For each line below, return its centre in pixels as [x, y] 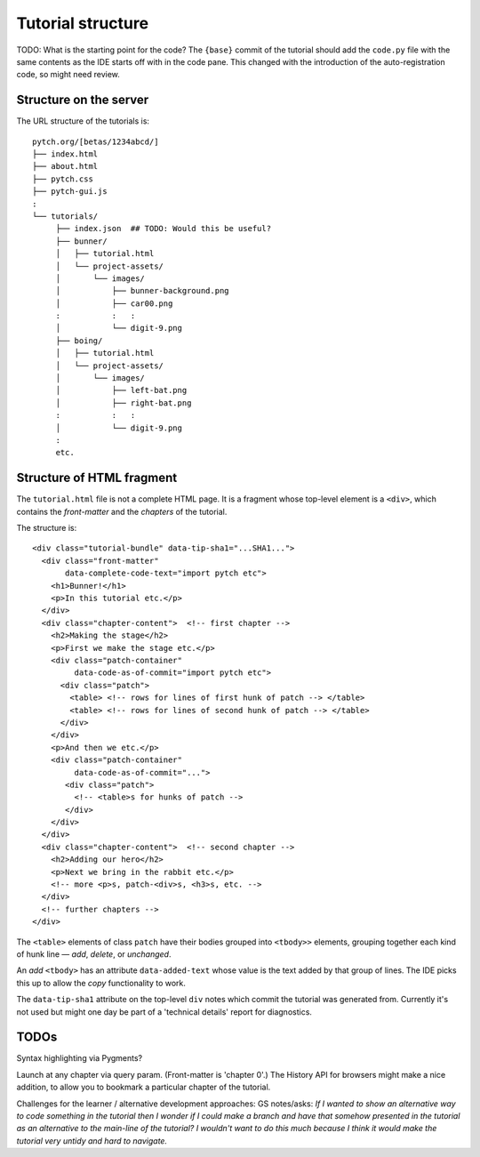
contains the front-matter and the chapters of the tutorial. [122, 511]
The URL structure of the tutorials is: [83, 121]
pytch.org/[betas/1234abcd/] [96, 141]
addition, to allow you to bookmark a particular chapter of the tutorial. [144, 1087]
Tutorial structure [83, 23]
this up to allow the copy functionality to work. [101, 983]
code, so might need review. [68, 75]
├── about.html [65, 166]
